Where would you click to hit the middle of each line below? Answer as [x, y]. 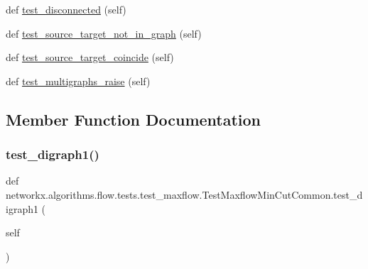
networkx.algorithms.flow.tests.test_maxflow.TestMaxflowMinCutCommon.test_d [184, 194]
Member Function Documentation [134, 119]
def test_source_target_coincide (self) [90, 57]
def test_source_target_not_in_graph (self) [104, 33]
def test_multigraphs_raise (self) [78, 81]
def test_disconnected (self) [66, 9]
